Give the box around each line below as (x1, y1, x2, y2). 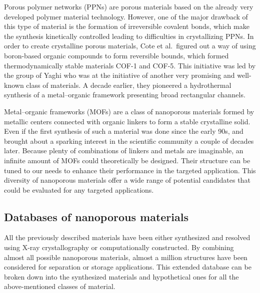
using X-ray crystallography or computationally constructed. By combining (4, 242, 234, 253)
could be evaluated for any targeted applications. (4, 184, 154, 195)
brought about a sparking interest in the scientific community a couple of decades (4, 135, 254, 146)
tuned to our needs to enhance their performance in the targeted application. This (4, 165, 256, 175)
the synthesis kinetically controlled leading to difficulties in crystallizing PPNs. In (4, 30, 254, 41)
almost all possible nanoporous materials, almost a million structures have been (4, 252, 247, 262)
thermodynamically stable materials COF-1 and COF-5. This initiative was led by (4, 60, 256, 70)
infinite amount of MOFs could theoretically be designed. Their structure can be (4, 155, 250, 165)
